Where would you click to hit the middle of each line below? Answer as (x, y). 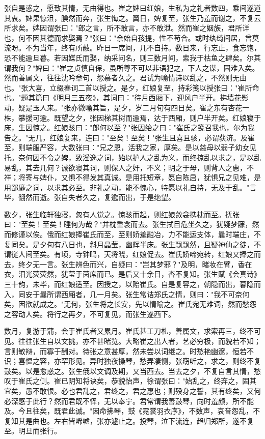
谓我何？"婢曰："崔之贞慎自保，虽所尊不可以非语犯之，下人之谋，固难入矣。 (132, 67)
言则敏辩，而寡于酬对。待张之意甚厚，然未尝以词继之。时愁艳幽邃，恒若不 (129, 351)
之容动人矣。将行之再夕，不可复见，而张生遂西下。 (90, 314)
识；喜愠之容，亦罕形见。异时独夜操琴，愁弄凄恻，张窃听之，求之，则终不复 (132, 361)
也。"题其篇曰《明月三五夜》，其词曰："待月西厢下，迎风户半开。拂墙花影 (126, 97)
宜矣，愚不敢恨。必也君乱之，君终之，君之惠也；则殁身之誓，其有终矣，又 (129, 390)
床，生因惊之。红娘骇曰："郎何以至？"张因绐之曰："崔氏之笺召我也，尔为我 (129, 127)
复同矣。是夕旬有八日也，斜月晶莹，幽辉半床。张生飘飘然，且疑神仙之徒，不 (132, 244)
